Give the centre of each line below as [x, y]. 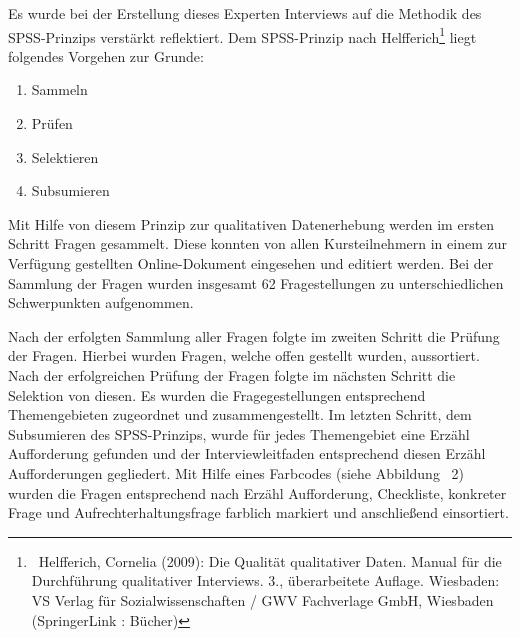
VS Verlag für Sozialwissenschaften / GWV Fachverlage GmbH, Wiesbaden [262, 599]
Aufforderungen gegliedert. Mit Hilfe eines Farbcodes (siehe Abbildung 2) [236, 472]
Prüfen [52, 123]
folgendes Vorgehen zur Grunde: [106, 55]
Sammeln [59, 89]
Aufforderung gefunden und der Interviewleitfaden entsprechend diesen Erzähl [247, 453]
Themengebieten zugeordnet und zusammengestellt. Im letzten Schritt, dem [240, 414]
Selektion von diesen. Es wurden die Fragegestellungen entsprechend [217, 394]
